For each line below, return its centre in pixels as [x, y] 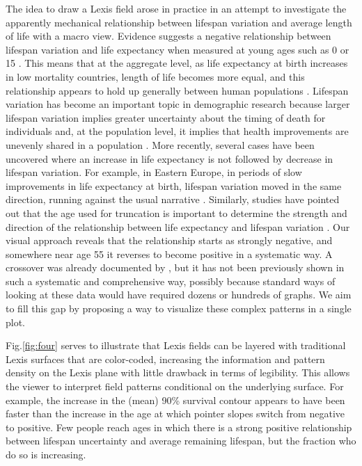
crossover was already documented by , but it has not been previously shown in [175, 267]
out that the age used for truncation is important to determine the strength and [176, 212]
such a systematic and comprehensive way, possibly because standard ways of [171, 281]
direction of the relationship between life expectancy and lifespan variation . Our [178, 226]
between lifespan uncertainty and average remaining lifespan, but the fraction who [181, 441]
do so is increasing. [46, 454]
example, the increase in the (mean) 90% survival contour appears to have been [175, 400]
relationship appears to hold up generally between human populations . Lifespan [177, 90]
